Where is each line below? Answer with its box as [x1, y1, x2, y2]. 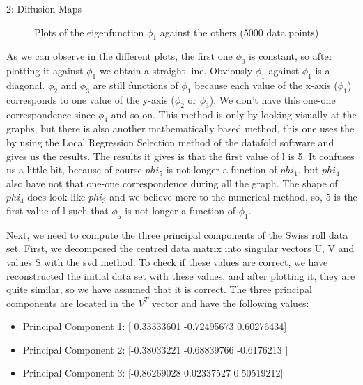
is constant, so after [249, 49, 333, 63]
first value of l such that [6, 203, 109, 217]
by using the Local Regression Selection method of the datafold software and [6, 134, 334, 149]
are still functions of [93, 77, 178, 92]
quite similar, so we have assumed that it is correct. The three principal [6, 282, 312, 297]
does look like [27, 189, 86, 204]
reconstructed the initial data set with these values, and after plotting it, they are [6, 268, 355, 283]
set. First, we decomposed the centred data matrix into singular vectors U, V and [6, 241, 355, 256]
